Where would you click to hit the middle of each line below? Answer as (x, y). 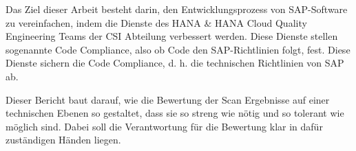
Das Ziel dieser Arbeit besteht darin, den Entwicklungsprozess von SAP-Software (177, 9)
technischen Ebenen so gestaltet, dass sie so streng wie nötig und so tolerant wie (175, 113)
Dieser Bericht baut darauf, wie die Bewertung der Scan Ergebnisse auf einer (168, 99)
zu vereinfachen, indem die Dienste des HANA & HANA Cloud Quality (156, 22)
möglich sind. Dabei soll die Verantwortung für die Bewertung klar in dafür (164, 126)
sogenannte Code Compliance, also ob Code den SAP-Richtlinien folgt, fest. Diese (178, 49)
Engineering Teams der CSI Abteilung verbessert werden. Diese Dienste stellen (172, 36)
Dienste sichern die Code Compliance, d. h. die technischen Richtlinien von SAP (175, 63)
